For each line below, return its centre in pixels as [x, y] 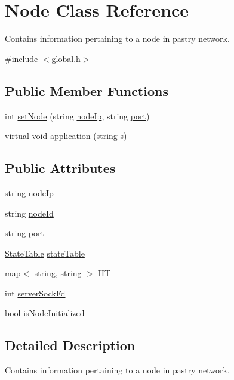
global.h [66, 58]
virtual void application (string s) [66, 136]
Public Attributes [60, 168]
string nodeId [29, 213]
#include [21, 58]
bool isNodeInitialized [45, 313]
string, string [58, 273]
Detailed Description [70, 345]
